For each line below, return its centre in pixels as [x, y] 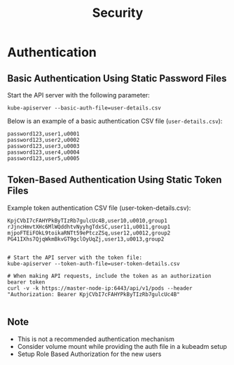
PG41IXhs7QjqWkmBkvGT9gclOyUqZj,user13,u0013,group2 [86, 239]
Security [118, 13]
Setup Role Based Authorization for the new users [89, 354]
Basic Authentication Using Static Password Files [117, 78]
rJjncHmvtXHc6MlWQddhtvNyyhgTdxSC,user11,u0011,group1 [89, 227]
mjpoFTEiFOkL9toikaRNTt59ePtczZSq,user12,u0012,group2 [89, 233]
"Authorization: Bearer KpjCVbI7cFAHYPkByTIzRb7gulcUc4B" [94, 294]
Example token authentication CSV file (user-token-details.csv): [99, 208]
